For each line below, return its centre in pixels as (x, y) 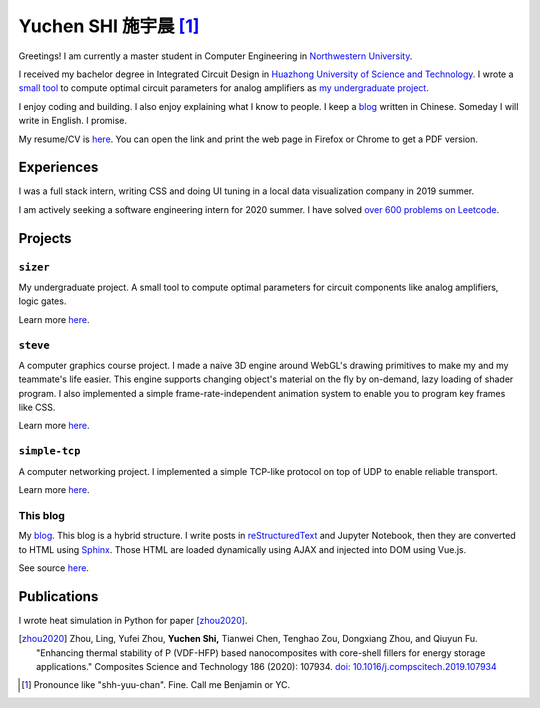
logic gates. (42, 301)
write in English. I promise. (73, 121)
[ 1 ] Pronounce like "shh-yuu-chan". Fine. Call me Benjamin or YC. (156, 685)
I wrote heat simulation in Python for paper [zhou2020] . (133, 620)
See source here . (54, 567)
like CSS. (37, 407)
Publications (58, 596)
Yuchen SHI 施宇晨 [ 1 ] (109, 26)
